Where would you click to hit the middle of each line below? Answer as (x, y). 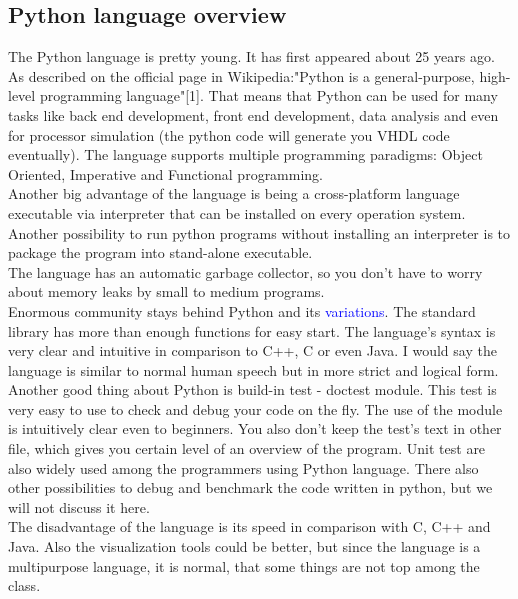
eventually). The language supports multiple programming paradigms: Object (245, 154)
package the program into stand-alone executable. (160, 252)
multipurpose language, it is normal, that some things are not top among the (244, 565)
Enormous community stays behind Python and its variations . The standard (242, 310)
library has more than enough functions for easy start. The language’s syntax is (252, 330)
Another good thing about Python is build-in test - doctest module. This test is (252, 389)
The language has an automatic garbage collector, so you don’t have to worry (245, 271)
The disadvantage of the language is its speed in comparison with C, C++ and (249, 526)
